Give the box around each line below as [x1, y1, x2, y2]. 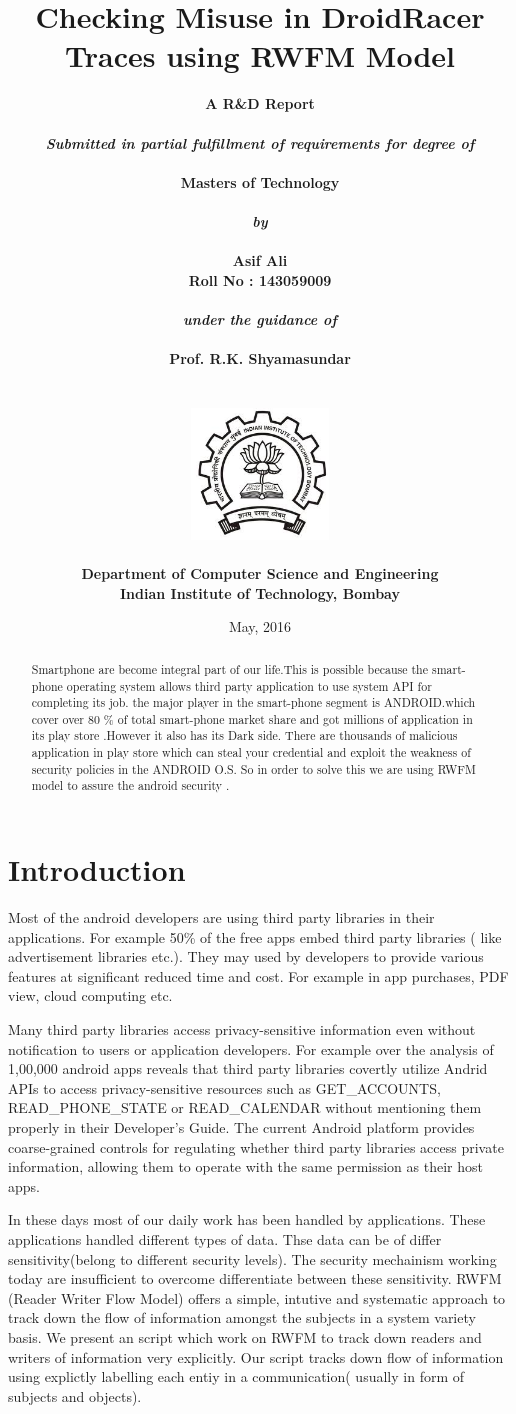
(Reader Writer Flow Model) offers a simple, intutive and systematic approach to [8, 1287, 506, 1308]
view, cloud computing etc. [8, 985, 173, 1006]
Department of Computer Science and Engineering [81, 563, 439, 584]
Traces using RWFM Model [65, 35, 455, 76]
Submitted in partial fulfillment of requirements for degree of [45, 132, 475, 153]
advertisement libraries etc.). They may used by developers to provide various [8, 946, 484, 967]
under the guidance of [183, 308, 337, 329]
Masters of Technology [180, 171, 340, 192]
